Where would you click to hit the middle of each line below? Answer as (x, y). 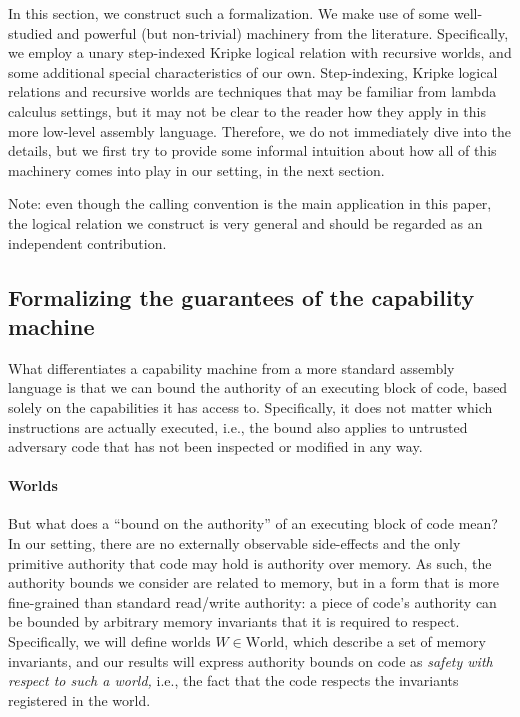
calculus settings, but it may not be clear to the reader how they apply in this (247, 110)
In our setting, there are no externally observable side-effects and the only (234, 543)
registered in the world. (79, 699)
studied (30, 32)
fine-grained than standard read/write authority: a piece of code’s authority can (252, 601)
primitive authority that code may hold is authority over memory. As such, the (250, 562)
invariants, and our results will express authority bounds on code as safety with (250, 660)
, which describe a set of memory (385, 641)
